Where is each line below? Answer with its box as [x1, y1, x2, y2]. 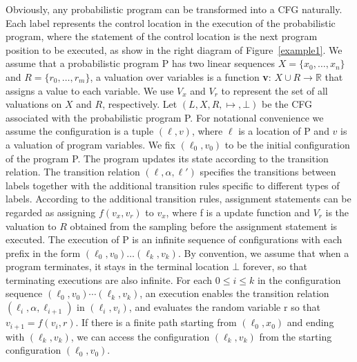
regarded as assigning [6, 204, 96, 219]
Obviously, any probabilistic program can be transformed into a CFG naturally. [6, 2, 342, 16]
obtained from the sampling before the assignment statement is [70, 218, 338, 233]
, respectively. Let [102, 97, 177, 111]
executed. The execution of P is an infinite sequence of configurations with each [6, 232, 342, 247]
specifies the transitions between [200, 164, 336, 179]
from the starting [259, 329, 332, 343]
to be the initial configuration [224, 137, 350, 151]
